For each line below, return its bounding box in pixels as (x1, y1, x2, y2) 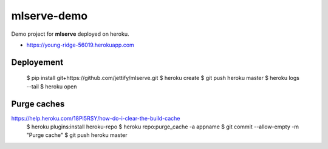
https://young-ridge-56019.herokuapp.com (26, 41, 135, 48)
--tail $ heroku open (26, 82, 77, 90)
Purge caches (11, 99, 65, 109)
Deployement (11, 57, 64, 67)
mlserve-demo (11, 9, 88, 22)
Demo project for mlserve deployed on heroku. (11, 30, 129, 38)
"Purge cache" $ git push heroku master (26, 131, 128, 139)
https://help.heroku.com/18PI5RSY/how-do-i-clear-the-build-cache (11, 114, 180, 122)
